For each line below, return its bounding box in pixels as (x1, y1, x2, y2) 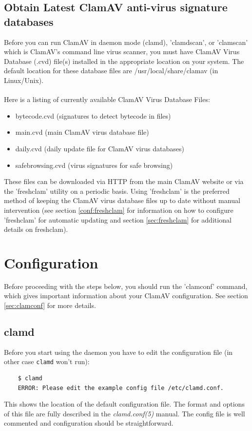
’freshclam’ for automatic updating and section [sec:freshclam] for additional (4, 214, 232, 225)
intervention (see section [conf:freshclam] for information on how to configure (4, 205, 233, 215)
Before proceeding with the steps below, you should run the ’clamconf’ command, (4, 281, 248, 291)
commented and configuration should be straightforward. (4, 418, 174, 428)
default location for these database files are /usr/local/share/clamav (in (4, 65, 218, 76)
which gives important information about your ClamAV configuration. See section (4, 290, 248, 301)
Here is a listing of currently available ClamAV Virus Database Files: (4, 94, 210, 104)
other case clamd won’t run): (4, 356, 90, 367)
